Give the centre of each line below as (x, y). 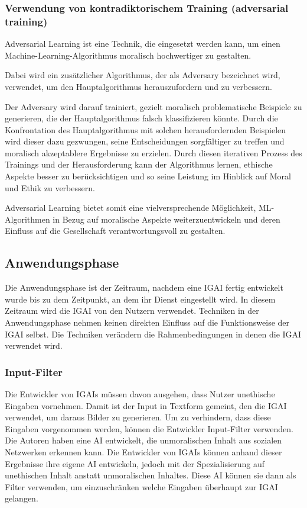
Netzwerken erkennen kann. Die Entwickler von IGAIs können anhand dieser (143, 452)
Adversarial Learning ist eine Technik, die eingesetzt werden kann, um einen (143, 44)
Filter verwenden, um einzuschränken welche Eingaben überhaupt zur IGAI (141, 486)
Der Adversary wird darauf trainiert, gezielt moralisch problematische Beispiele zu (153, 106)
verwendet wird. (34, 345)
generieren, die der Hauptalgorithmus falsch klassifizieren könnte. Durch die (141, 118)
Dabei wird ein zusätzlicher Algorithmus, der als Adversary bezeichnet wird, (143, 75)
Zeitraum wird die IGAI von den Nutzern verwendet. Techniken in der (132, 311)
